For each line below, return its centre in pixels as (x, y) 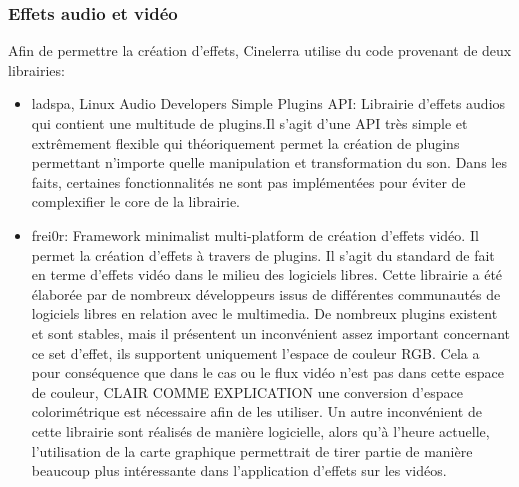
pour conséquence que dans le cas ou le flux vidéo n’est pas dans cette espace (268, 372)
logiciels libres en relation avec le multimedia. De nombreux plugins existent (264, 313)
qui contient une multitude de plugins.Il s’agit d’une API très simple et (249, 123)
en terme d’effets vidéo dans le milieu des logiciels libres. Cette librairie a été (267, 274)
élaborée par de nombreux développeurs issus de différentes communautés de (266, 293)
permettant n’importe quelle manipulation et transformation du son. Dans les (269, 162)
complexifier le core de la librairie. (136, 201)
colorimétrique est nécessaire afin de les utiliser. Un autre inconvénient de (256, 411)
